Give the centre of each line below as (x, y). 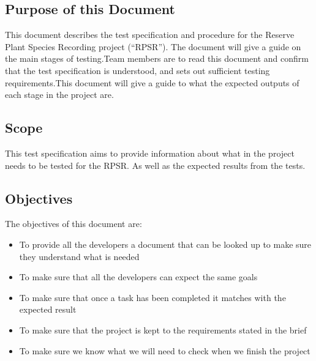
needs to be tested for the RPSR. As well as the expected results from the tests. (155, 165)
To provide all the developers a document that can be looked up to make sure (165, 244)
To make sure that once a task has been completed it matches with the (152, 297)
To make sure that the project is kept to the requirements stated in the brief (163, 329)
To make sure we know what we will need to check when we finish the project (165, 350)
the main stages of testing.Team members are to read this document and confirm (157, 58)
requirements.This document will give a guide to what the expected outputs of (152, 82)
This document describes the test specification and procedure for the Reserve (150, 35)
